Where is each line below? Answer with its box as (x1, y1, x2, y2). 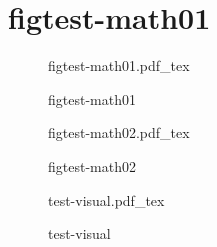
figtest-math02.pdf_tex (48, 122, 190, 143)
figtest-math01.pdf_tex (48, 55, 190, 76)
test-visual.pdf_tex (48, 189, 165, 210)
